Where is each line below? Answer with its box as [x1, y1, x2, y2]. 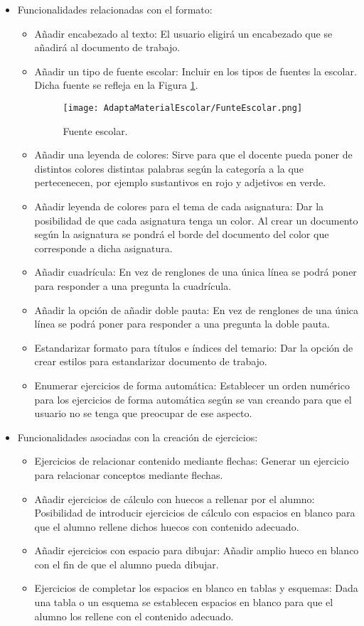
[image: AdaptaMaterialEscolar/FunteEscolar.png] [63, 102, 303, 113]
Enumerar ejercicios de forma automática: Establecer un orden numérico [34, 377, 350, 392]
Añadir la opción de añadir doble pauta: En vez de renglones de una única [34, 302, 359, 317]
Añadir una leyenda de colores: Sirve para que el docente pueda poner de [34, 147, 353, 162]
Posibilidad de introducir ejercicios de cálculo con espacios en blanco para [34, 505, 355, 520]
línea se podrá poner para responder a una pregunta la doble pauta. [34, 316, 330, 331]
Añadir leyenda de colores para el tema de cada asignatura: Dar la [34, 199, 324, 213]
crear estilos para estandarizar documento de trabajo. [34, 354, 267, 369]
